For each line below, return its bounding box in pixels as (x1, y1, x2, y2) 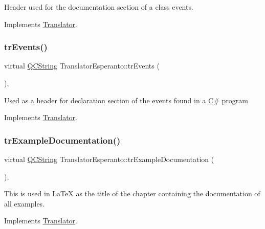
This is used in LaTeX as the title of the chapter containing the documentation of (4, 188, 260, 199)
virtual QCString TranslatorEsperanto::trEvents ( (4, 60, 160, 71)
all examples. (4, 198, 45, 209)
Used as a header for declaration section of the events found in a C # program (4, 95, 248, 105)
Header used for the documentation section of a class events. (4, 2, 193, 12)
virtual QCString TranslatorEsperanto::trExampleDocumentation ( (4, 154, 214, 164)
